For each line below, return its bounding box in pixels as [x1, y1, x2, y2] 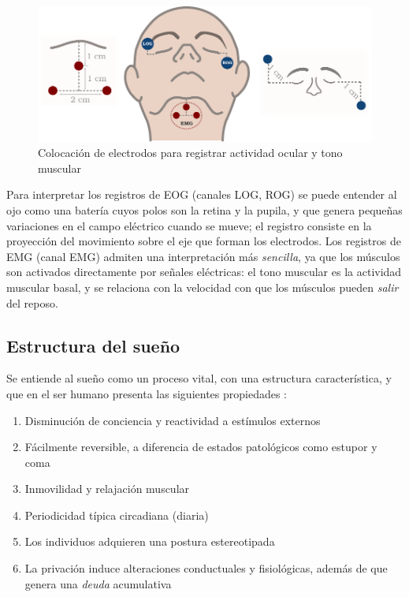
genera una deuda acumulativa [24, 575, 172, 591]
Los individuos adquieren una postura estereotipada [24, 533, 275, 550]
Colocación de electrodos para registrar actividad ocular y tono [38, 144, 343, 161]
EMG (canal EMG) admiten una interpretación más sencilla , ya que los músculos [6, 248, 400, 264]
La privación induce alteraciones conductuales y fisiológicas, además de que [24, 560, 388, 576]
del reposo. [6, 294, 58, 311]
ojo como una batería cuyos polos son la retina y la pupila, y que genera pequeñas [6, 201, 403, 218]
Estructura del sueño [6, 333, 180, 357]
